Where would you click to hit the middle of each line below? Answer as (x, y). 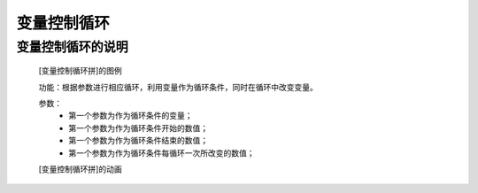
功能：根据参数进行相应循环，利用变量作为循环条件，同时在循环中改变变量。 (178, 87)
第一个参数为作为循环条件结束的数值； (138, 141)
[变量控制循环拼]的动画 (81, 169)
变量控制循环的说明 (72, 47)
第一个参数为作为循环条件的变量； (131, 116)
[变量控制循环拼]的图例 (81, 71)
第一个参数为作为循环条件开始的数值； (138, 127)
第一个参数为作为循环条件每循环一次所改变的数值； (162, 153)
